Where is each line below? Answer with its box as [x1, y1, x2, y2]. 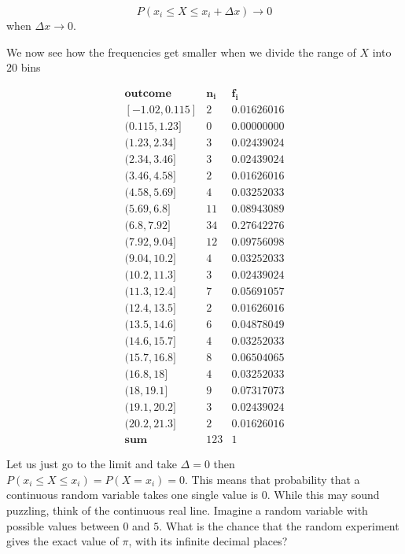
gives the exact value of [6, 533, 119, 549]
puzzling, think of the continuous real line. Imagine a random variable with [6, 502, 368, 519]
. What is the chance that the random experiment [159, 517, 399, 534]
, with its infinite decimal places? [128, 533, 288, 549]
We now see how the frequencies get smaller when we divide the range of [6, 43, 356, 60]
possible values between [6, 517, 120, 534]
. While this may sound [267, 486, 380, 503]
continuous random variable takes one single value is [6, 486, 259, 503]
